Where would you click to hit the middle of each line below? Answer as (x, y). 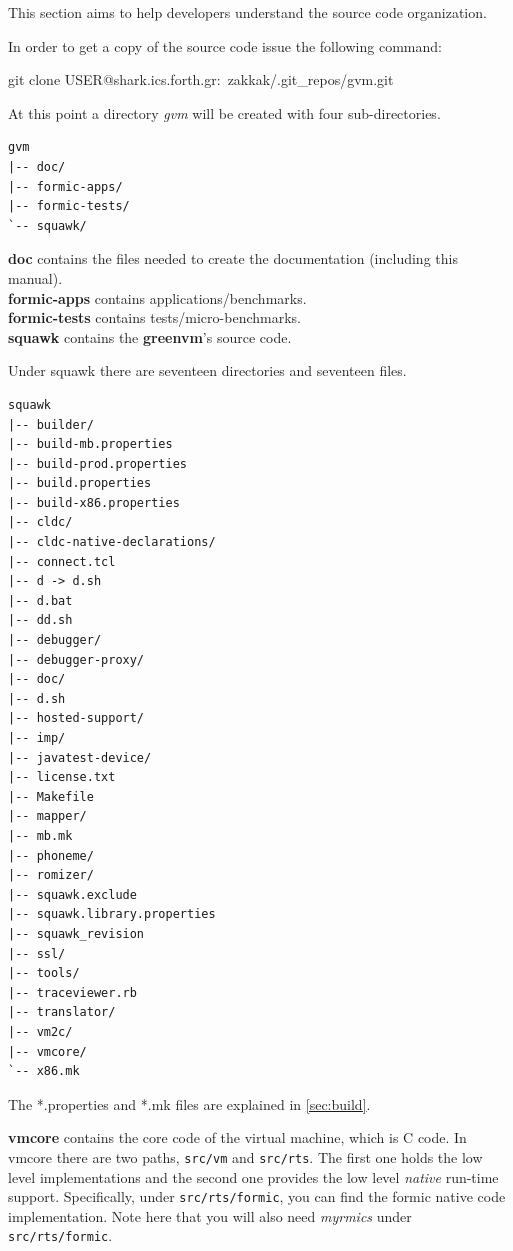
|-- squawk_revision (76, 933)
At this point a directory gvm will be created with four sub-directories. (224, 112)
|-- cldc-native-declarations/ (112, 542)
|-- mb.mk (40, 835)
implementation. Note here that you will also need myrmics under (210, 1215)
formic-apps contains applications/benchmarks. (157, 297)
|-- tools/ (44, 973)
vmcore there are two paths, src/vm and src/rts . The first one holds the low (245, 1156)
